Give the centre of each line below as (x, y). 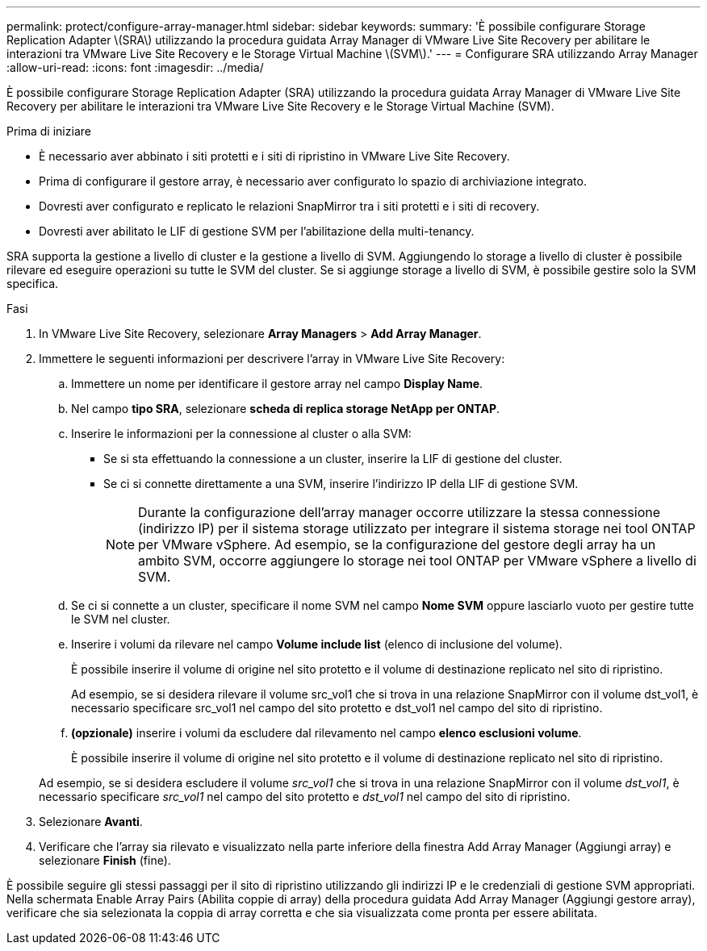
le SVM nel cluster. (121, 619)
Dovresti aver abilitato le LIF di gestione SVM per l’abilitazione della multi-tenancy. (257, 231)
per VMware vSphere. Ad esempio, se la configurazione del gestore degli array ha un (397, 544)
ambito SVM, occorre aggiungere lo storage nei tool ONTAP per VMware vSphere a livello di (417, 561)
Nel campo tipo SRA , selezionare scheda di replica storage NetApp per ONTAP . (286, 409)
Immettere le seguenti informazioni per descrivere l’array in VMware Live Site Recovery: (272, 359)
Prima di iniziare (49, 131)
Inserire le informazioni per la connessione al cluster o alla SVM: (241, 434)
